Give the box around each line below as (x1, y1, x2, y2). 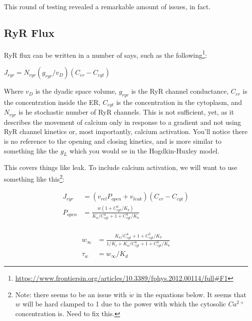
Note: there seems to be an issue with (15, 289, 127, 299)
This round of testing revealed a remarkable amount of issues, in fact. (4, 1, 211, 11)
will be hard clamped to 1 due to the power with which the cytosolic (22, 299, 226, 309)
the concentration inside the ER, (4, 97, 101, 107)
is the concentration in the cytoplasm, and (116, 97, 242, 107)
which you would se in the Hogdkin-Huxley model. (69, 145, 220, 155)
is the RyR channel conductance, (131, 86, 229, 96)
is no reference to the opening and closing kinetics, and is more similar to (4, 135, 221, 146)
